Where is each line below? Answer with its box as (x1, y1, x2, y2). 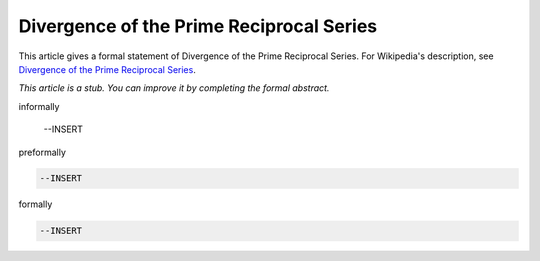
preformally (18, 146, 67, 158)
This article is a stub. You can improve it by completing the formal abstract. (18, 82, 330, 94)
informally (18, 100, 60, 112)
